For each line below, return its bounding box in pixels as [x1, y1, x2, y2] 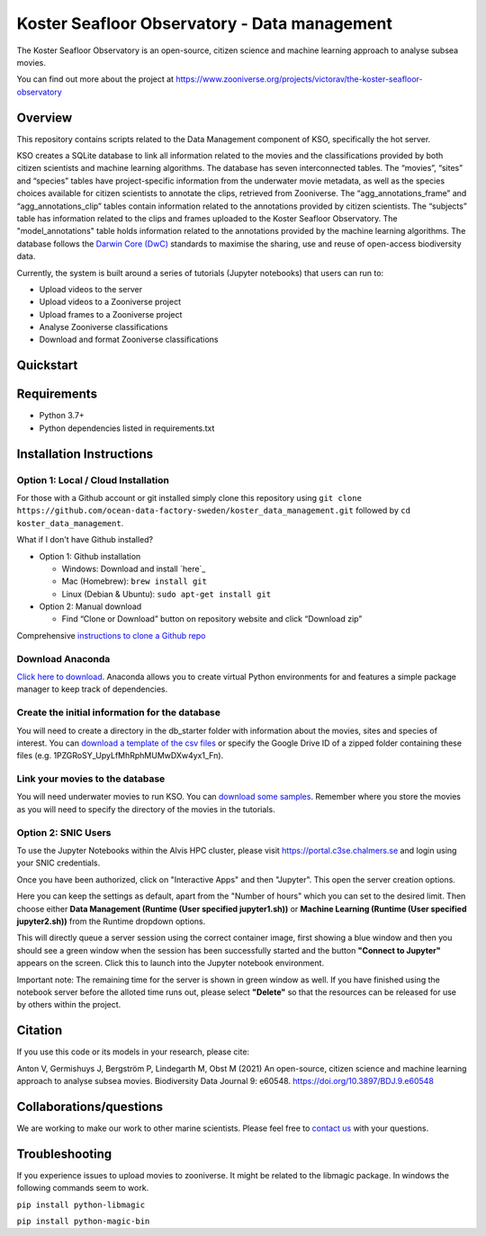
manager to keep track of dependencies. [16, 684, 168, 694]
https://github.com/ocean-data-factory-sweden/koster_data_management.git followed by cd [16, 505, 411, 516]
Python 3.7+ [39, 410, 85, 421]
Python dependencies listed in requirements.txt [39, 423, 215, 434]
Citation [16, 1023, 63, 1038]
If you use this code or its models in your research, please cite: [16, 1046, 250, 1057]
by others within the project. [16, 999, 121, 1010]
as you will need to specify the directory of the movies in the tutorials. [16, 803, 275, 814]
